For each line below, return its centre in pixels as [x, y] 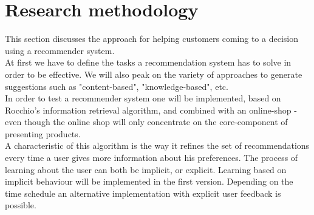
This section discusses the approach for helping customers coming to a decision [152, 39]
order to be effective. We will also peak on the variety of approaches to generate [154, 74]
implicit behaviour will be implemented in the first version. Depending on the [149, 181]
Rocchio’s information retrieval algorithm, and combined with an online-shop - [151, 110]
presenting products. [43, 133]
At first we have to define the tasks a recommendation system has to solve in [148, 62]
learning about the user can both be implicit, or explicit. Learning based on [146, 169]
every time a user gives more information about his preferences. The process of [152, 158]
